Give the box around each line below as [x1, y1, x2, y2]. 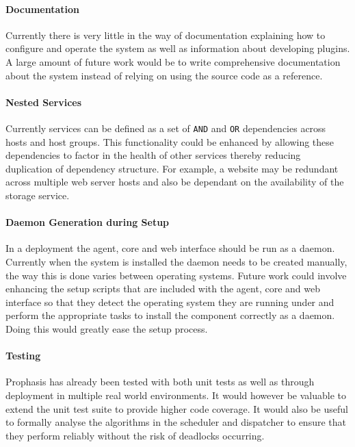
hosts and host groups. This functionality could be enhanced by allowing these [5, 134, 334, 149]
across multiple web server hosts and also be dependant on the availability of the [5, 175, 344, 189]
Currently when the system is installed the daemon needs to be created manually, [5, 254, 347, 268]
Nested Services [5, 94, 82, 109]
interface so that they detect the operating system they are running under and [5, 294, 334, 309]
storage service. [5, 188, 70, 202]
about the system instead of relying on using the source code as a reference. [5, 68, 323, 82]
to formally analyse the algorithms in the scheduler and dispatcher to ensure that [5, 415, 346, 429]
